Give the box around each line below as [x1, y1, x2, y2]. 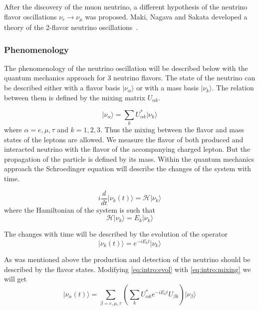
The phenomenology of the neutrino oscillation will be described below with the [4, 62, 248, 73]
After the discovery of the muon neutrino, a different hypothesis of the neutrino [4, 1, 248, 11]
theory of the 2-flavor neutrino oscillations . [4, 22, 138, 32]
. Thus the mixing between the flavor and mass [100, 124, 245, 135]
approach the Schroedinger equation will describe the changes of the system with [4, 163, 252, 174]
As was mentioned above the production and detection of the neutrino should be [4, 254, 251, 264]
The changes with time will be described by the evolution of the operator [4, 229, 228, 239]
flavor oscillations [4, 11, 57, 21]
